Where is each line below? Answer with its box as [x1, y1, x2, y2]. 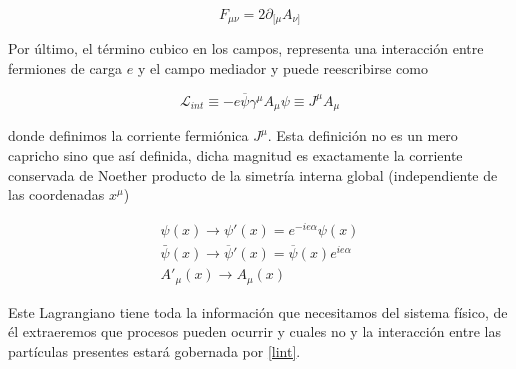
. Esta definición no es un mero [267, 125, 458, 146]
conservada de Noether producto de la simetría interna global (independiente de [8, 164, 498, 185]
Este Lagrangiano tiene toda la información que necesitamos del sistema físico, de [8, 301, 508, 322]
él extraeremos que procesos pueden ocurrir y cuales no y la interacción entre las [8, 321, 501, 342]
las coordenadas [8, 184, 105, 205]
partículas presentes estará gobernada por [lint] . [8, 340, 301, 361]
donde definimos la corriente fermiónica [8, 125, 249, 146]
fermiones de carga [8, 58, 123, 79]
